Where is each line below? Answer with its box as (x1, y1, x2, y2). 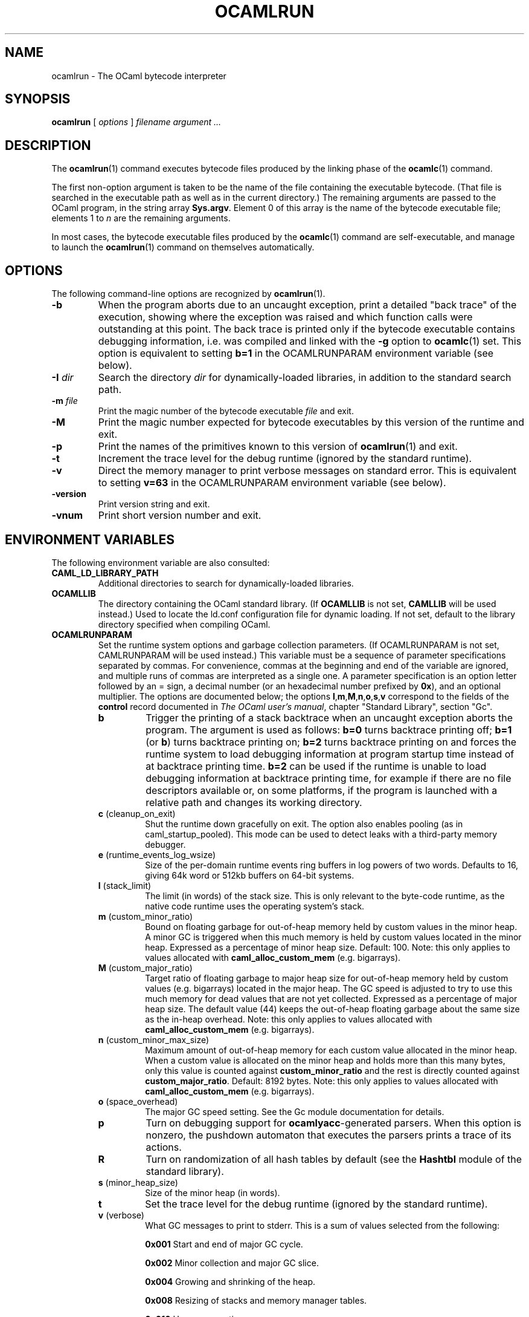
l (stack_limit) (98, 880, 152, 891)
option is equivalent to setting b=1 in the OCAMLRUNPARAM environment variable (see (98, 347, 494, 360)
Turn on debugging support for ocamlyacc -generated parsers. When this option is (146, 1116, 522, 1129)
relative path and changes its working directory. (146, 796, 362, 808)
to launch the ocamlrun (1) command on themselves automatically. (51, 242, 315, 253)
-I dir (51, 371, 74, 384)
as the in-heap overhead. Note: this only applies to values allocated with (145, 1013, 432, 1024)
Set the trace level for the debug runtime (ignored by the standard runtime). (145, 1197, 488, 1210)
